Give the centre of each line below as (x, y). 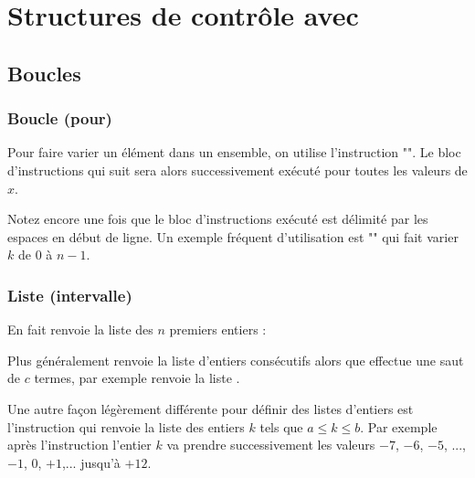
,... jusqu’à (91, 462)
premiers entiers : (218, 329)
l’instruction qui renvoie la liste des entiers (126, 426)
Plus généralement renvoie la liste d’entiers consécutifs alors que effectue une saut (236, 360)
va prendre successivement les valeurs (271, 445)
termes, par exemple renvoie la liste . (137, 378)
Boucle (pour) (60, 118)
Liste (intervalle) (70, 295)
